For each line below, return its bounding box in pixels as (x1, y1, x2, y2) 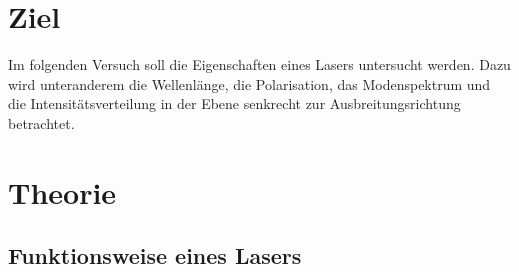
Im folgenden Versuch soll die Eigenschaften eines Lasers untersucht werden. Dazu (8, 54, 511, 75)
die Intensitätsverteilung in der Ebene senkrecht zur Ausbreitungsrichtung (8, 93, 461, 114)
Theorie (8, 171, 117, 212)
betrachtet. (8, 112, 75, 133)
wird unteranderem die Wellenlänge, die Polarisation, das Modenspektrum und (8, 73, 491, 94)
